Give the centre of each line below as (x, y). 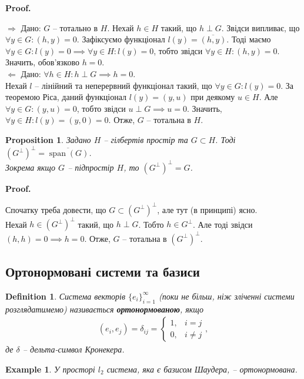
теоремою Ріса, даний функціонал (66, 97)
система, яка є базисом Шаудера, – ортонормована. (202, 369)
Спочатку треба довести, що (56, 209)
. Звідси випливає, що (260, 27)
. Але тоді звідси (223, 224)
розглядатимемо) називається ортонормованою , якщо (104, 309)
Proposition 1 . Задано (48, 139)
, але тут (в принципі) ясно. (207, 209)
